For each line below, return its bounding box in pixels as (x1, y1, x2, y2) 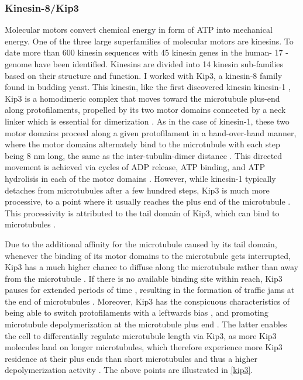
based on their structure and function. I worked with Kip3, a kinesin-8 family (5, 69, 283, 81)
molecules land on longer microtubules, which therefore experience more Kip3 (5, 341, 283, 353)
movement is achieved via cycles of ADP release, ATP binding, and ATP (5, 161, 266, 173)
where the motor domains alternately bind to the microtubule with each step (5, 138, 280, 150)
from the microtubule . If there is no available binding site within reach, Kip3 (5, 272, 283, 284)
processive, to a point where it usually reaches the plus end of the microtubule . (5, 195, 291, 208)
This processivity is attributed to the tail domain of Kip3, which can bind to (5, 206, 280, 219)
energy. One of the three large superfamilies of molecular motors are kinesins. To (5, 34, 294, 47)
